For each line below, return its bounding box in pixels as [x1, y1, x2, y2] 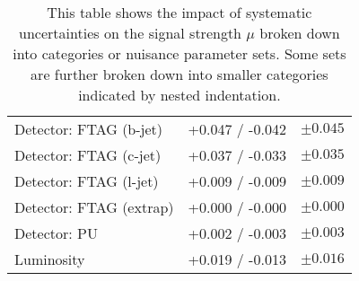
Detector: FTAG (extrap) [14, 197, 174, 217]
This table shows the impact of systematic [47, 2, 312, 22]
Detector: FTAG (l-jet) [14, 171, 159, 191]
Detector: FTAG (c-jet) [14, 145, 162, 165]
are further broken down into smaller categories [31, 64, 328, 84]
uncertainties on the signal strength [19, 22, 241, 43]
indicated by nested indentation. [78, 84, 281, 105]
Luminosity [14, 249, 85, 269]
